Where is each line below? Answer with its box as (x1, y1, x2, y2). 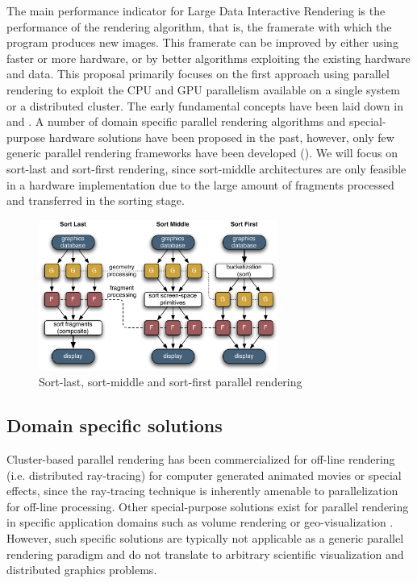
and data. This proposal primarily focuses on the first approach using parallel (6, 65, 390, 82)
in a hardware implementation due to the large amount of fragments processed (6, 176, 394, 193)
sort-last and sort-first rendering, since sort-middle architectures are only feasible (6, 160, 407, 177)
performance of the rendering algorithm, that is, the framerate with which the (6, 18, 392, 35)
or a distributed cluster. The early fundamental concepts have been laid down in (6, 97, 403, 114)
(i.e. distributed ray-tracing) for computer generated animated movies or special (6, 466, 402, 483)
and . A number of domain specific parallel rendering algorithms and (6, 113, 346, 130)
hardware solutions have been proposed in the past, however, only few (48, 128, 394, 145)
